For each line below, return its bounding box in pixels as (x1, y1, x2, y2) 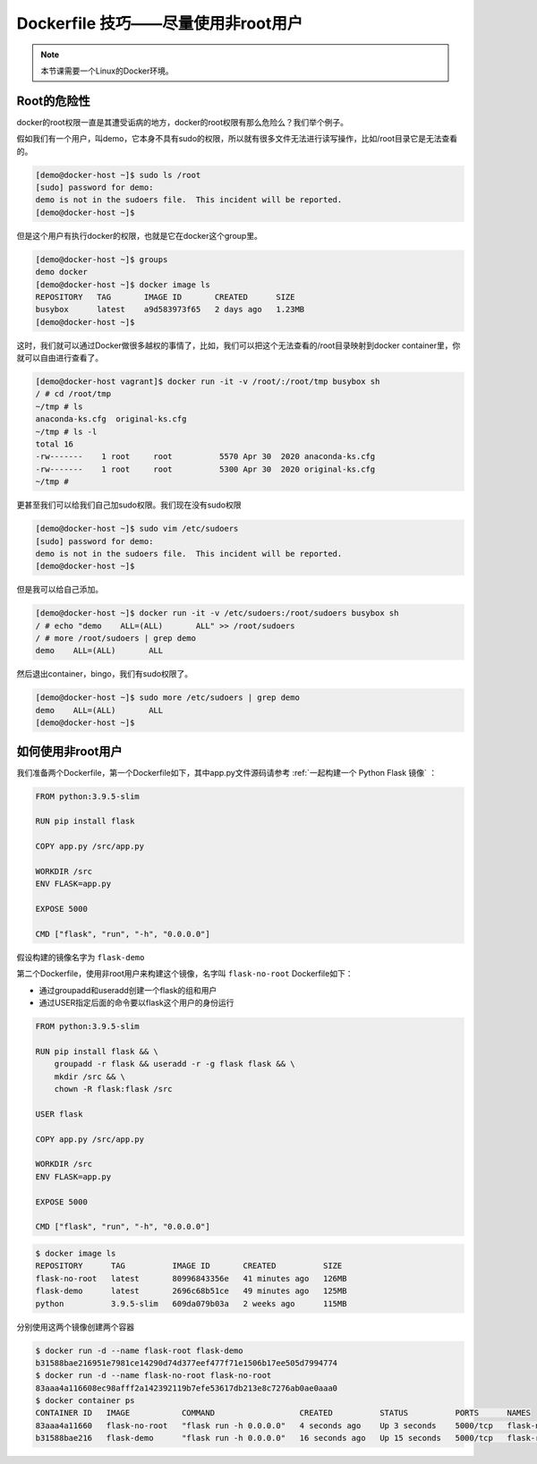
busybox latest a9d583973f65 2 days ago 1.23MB (35, 304, 305, 315)
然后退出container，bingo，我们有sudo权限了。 (16, 668, 193, 679)
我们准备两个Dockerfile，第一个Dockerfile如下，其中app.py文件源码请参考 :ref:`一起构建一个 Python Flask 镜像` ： (16, 767, 438, 778)
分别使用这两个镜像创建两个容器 (16, 1321, 134, 1332)
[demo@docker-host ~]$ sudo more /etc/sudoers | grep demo (35, 693, 300, 702)
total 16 (35, 439, 74, 449)
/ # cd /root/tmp (35, 389, 112, 399)
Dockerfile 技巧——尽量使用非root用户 (16, 13, 303, 33)
